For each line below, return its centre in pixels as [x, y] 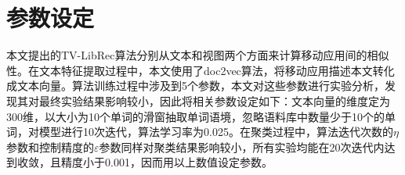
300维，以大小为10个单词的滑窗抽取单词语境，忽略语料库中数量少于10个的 [195, 116]
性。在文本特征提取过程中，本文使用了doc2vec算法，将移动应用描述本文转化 [201, 70]
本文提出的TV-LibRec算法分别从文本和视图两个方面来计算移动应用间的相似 [198, 55]
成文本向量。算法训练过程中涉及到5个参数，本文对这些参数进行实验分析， [195, 86]
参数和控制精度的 [50, 146]
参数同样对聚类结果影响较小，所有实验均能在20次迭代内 [242, 146]
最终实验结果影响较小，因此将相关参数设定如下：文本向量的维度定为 [214, 100]
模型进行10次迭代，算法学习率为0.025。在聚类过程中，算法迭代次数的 [216, 132]
